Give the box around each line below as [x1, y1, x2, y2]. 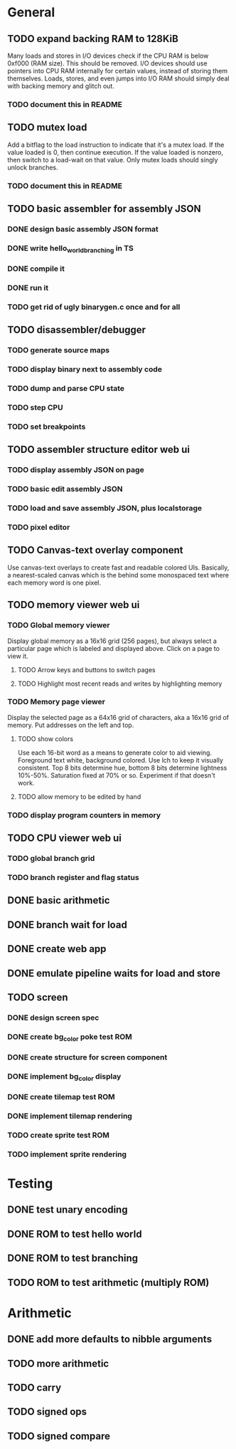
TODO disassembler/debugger [7, 324, 146, 336]
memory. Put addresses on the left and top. [7, 721, 134, 729]
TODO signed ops [7, 1406, 87, 1418]
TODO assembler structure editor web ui [7, 444, 191, 456]
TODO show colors [17, 734, 73, 743]
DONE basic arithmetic [7, 894, 110, 906]
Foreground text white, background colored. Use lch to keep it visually [17, 755, 224, 764]
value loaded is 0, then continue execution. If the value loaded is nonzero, [7, 147, 224, 157]
